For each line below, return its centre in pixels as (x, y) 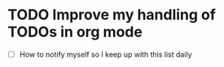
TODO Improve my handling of (112, 15)
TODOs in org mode (75, 32)
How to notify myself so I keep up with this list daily (105, 54)
